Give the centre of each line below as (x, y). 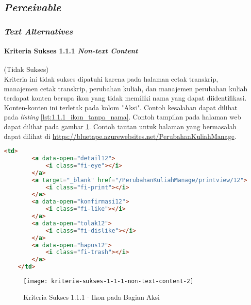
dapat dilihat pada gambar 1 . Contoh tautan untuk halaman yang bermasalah (120, 126)
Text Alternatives (38, 31)
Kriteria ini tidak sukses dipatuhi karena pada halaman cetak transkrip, (111, 79)
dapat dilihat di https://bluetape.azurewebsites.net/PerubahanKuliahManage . (120, 136)
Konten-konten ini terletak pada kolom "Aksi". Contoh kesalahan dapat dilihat (121, 107)
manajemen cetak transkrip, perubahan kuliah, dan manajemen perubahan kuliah (126, 88)
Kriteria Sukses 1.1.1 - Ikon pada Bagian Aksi (92, 297)
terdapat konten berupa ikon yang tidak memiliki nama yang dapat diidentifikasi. (125, 98)
